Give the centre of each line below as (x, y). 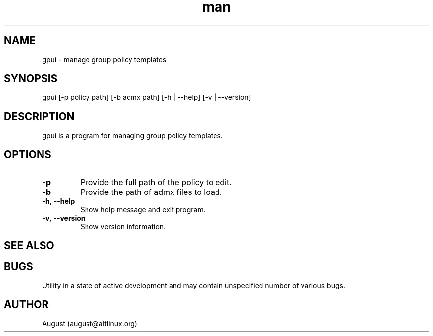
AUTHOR (26, 304)
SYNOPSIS (31, 79)
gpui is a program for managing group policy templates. (132, 136)
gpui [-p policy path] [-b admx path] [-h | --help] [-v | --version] (147, 97)
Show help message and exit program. (143, 210)
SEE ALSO (29, 245)
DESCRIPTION (39, 116)
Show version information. (123, 227)
